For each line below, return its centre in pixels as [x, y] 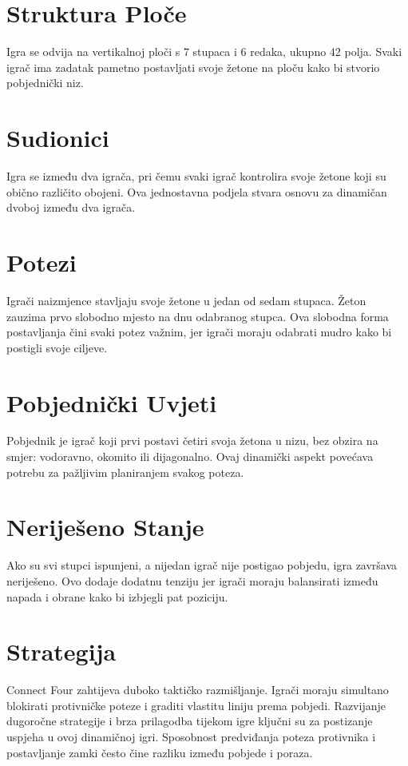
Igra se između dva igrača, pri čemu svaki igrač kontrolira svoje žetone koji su [196, 176]
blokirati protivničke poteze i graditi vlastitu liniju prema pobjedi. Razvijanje [196, 705]
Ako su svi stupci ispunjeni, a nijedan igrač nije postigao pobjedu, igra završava [202, 565]
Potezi [42, 262]
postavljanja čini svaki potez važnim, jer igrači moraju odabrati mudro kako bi [199, 332]
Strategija [61, 651]
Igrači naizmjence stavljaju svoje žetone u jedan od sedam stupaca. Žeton [186, 300]
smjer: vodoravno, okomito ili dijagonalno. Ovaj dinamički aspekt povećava [190, 456]
